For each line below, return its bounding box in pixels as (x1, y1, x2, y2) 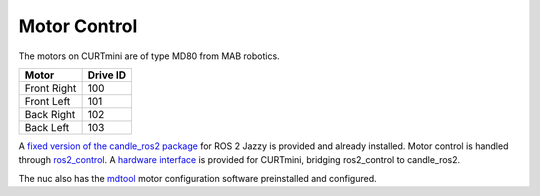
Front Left (24, 94, 71, 108)
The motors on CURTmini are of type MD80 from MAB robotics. (18, 50, 280, 62)
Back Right (24, 107, 76, 121)
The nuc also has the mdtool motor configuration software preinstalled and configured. (18, 172, 377, 184)
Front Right (24, 81, 77, 95)
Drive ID (87, 68, 127, 82)
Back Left (24, 120, 70, 134)
